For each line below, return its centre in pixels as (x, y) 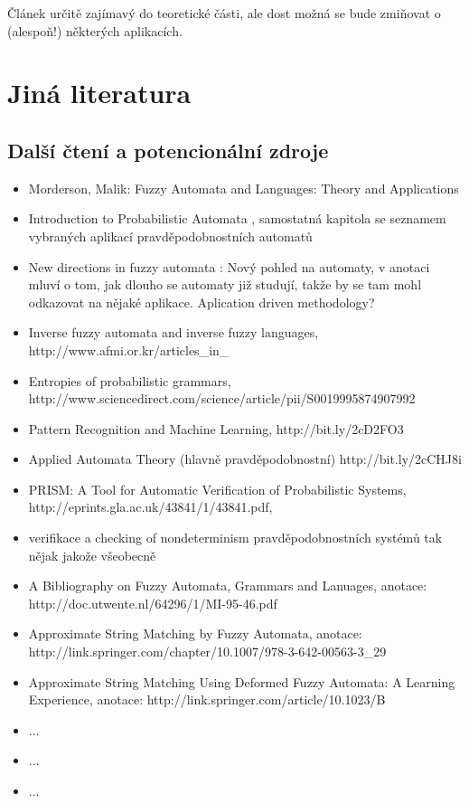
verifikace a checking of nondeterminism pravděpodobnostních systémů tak (235, 538)
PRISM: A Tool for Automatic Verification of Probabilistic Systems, (217, 489)
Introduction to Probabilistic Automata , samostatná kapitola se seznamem (237, 218)
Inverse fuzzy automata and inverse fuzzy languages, (174, 332)
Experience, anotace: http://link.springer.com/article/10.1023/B (207, 699)
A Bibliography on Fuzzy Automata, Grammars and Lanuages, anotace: (228, 586)
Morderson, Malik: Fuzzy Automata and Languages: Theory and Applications (244, 188)
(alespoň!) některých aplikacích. (95, 30)
